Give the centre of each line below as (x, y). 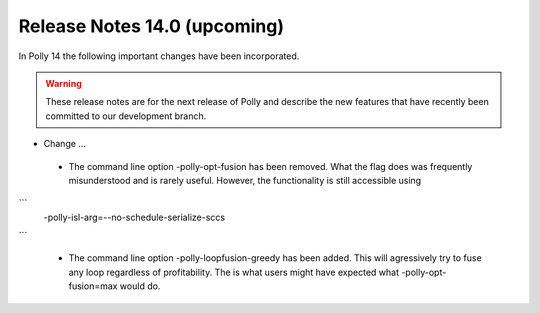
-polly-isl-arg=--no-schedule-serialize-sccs (134, 217)
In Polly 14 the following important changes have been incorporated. (159, 56)
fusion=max (93, 286)
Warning (63, 83)
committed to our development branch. (126, 116)
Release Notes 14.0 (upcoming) (151, 26)
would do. (140, 286)
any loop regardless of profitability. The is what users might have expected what (234, 272)
